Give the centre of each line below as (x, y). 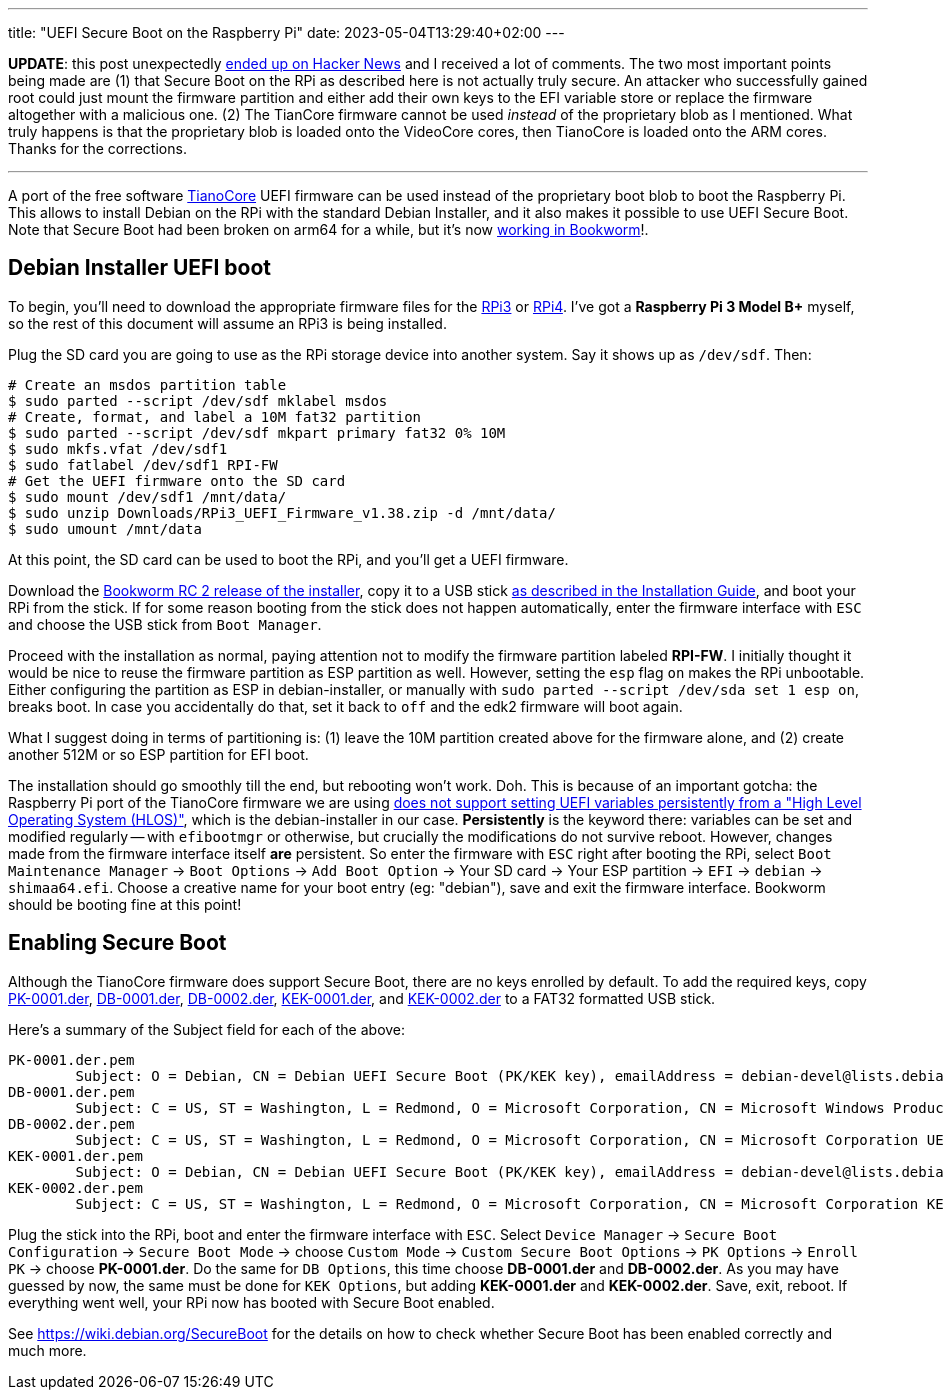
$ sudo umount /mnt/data (105, 528)
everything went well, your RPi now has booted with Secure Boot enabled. (251, 1302)
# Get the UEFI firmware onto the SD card (177, 480)
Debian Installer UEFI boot (139, 268)
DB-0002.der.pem (71, 1123)
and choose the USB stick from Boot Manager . (165, 624)
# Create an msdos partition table (147, 384)
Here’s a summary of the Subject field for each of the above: (207, 1029)
